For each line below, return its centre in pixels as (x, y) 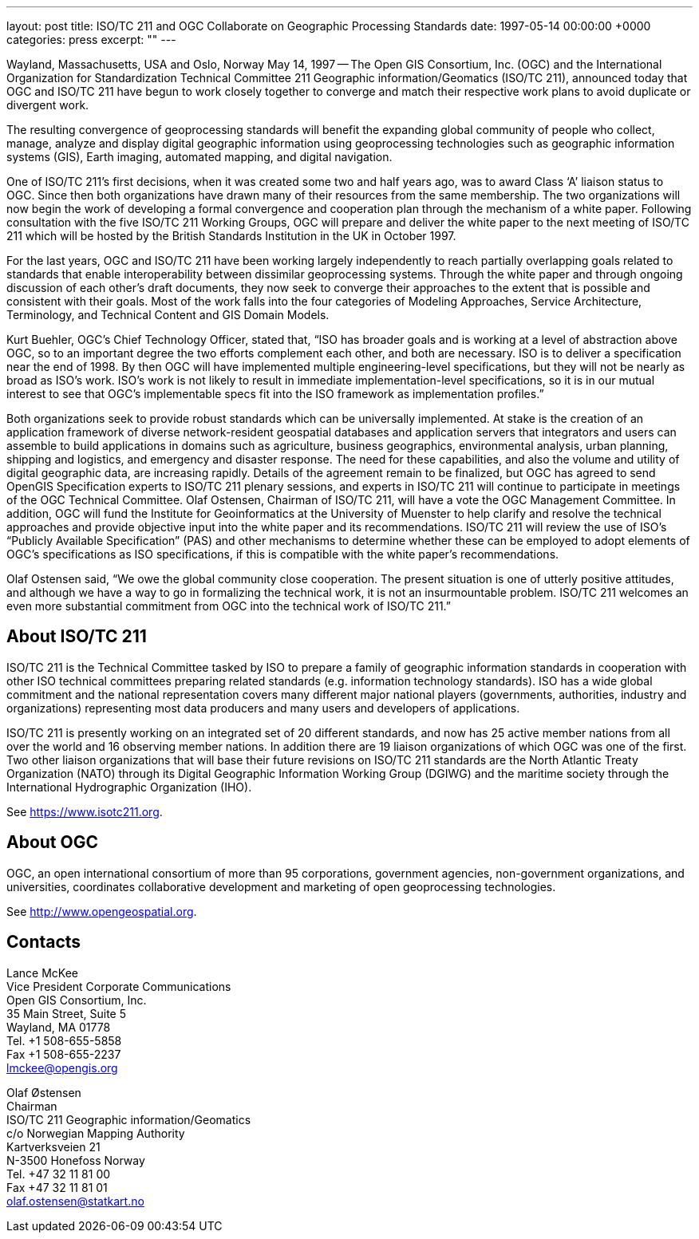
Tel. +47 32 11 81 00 (59, 1174)
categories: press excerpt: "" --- (91, 39)
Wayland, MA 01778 (59, 1027)
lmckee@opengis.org (62, 1067)
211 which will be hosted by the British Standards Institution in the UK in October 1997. (231, 236)
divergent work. (48, 105)
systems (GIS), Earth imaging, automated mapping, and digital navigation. (199, 157)
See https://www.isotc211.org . (85, 811)
